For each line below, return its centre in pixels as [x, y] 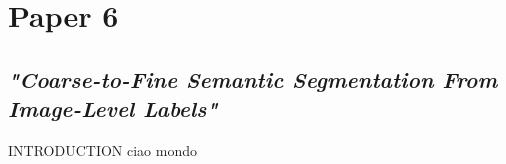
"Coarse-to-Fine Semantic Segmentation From [253, 78]
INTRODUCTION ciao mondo [102, 149]
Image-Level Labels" [113, 108]
